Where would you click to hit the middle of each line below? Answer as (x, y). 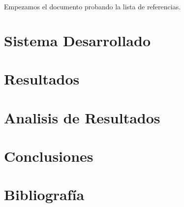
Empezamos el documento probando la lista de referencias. (92, 6)
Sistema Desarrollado (77, 40)
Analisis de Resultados (82, 117)
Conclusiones (49, 156)
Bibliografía (44, 194)
